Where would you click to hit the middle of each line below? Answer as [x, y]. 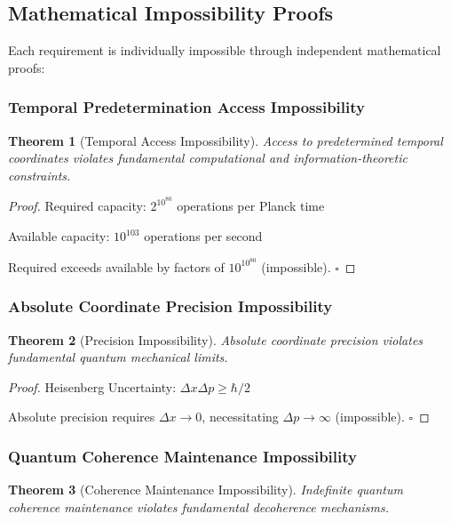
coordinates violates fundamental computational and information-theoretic [208, 158]
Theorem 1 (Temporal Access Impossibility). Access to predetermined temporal [225, 140]
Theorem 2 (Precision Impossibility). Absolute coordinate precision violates [216, 339]
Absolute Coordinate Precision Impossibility [170, 306]
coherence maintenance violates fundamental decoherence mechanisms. [199, 506]
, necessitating [240, 417]
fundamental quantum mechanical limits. [118, 357]
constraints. [40, 175]
